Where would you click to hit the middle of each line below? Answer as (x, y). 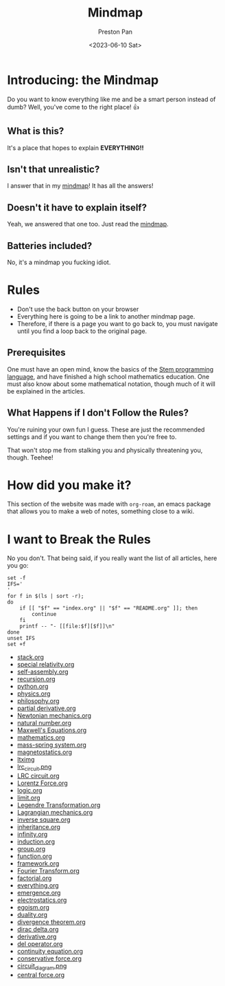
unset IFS (21, 639)
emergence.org (39, 893)
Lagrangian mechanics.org (55, 813)
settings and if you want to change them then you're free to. (92, 437)
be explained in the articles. (46, 391)
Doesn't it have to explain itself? (77, 207)
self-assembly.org (43, 672)
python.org (33, 687)
